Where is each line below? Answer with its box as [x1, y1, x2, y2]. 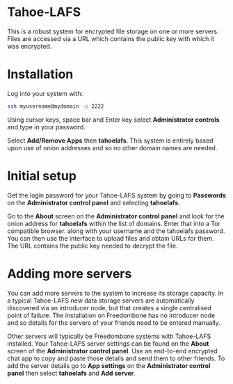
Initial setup [7, 168, 77, 184]
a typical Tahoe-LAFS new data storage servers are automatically [7, 296, 195, 305]
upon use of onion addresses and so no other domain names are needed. [7, 143, 218, 152]
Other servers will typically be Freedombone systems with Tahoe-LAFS [7, 332, 211, 340]
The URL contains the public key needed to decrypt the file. [7, 241, 178, 250]
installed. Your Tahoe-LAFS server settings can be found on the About [7, 339, 209, 348]
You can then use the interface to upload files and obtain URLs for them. [7, 234, 214, 242]
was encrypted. [7, 42, 52, 50]
